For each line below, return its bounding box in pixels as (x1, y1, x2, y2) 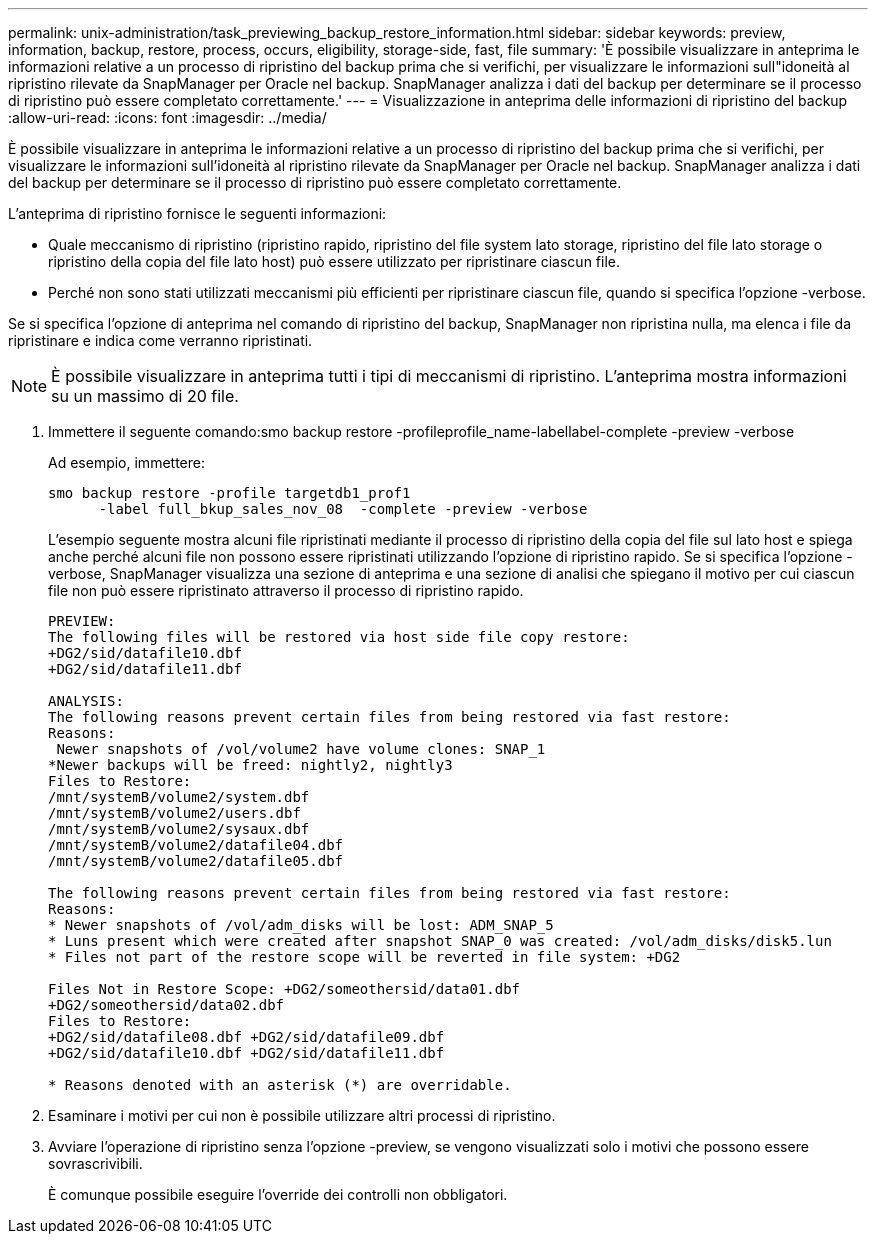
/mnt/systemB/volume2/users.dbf (48, 805, 301, 821)
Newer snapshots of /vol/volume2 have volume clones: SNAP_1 (56, 741, 546, 757)
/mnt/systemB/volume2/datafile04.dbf (48, 837, 344, 853)
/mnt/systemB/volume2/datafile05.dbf (48, 853, 344, 869)
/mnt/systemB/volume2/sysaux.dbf (48, 821, 310, 837)
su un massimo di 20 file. (51, 386, 239, 406)
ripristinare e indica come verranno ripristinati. (8, 332, 313, 349)
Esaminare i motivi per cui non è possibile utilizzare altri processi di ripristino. (48, 1107, 556, 1124)
